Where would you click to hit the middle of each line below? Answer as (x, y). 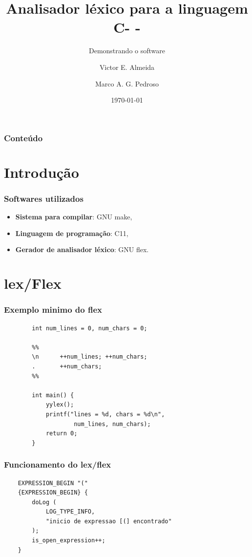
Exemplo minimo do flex (53, 310)
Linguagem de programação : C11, (72, 233)
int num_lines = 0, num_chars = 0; (90, 328)
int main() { (53, 395)
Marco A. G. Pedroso (127, 83)
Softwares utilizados (44, 198)
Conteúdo (23, 138)
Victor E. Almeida (127, 67)
